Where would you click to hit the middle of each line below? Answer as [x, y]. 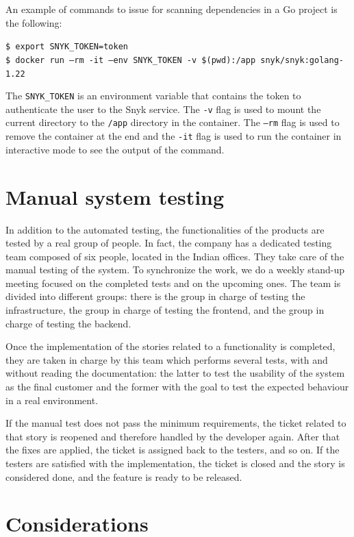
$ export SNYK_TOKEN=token [67, 47]
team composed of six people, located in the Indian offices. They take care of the [175, 256]
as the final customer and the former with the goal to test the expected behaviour [177, 387]
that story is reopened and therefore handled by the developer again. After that [173, 436]
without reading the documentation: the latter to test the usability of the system [175, 373]
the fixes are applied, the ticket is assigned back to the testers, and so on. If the [173, 450]
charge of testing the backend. [68, 323]
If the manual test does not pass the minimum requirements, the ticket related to [176, 423]
